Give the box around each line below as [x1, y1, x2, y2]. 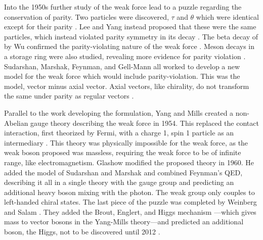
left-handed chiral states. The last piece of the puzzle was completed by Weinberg [4, 197, 257, 207]
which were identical [196, 11, 259, 22]
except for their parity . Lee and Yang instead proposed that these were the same [4, 21, 256, 32]
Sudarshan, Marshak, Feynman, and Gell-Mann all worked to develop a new [4, 61, 240, 71]
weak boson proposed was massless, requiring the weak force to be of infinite [4, 147, 241, 158]
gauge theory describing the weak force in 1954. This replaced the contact [30, 117, 259, 128]
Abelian [4, 117, 28, 128]
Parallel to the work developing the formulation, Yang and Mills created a [4, 107, 234, 118]
